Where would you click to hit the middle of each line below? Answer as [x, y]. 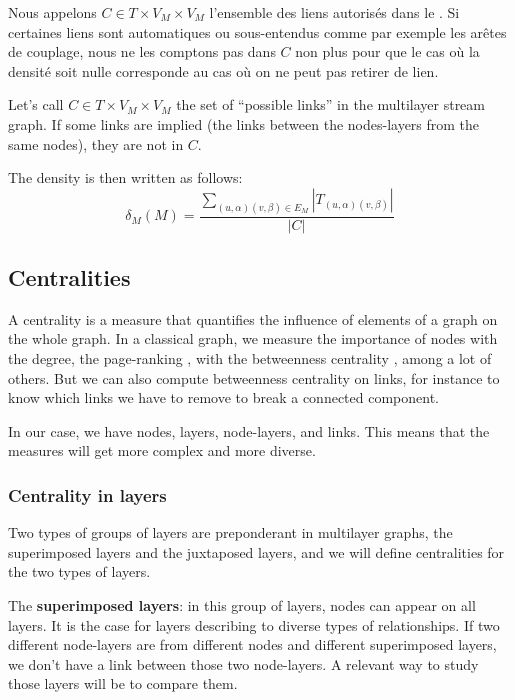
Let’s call [36, 104]
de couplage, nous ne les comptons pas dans [142, 51]
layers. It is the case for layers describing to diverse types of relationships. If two [254, 624]
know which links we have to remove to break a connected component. [223, 397]
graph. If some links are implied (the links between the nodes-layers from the [244, 123]
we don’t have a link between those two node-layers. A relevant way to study [243, 663]
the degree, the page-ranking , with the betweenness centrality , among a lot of [250, 358]
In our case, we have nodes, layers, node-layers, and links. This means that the [249, 430]
